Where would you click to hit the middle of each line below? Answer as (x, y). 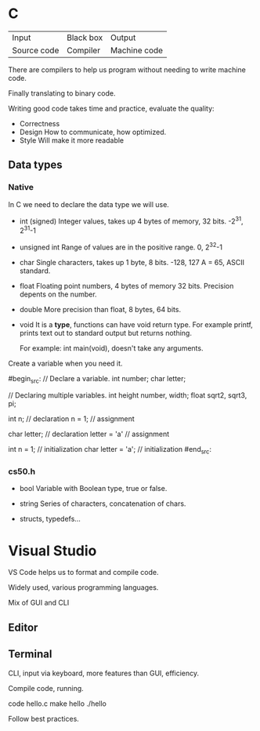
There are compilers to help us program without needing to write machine (127, 69)
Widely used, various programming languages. (83, 587)
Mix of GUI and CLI (39, 603)
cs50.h (22, 471)
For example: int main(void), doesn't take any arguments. (111, 348)
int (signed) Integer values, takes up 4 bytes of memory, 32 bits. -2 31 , (132, 220)
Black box (85, 38)
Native (21, 187)
